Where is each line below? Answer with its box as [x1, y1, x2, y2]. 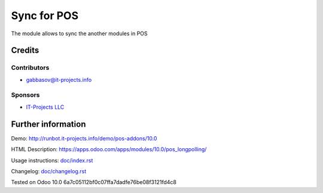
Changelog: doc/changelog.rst [11, 167, 87, 174]
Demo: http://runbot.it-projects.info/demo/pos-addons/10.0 [11, 134, 157, 142]
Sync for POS [11, 9, 79, 22]
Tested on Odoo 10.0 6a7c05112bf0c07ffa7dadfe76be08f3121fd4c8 [11, 179, 176, 186]
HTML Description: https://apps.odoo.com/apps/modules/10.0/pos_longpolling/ [11, 146, 207, 153]
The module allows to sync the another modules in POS [11, 30, 148, 37]
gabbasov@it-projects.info [26, 76, 92, 83]
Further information [11, 119, 86, 129]
